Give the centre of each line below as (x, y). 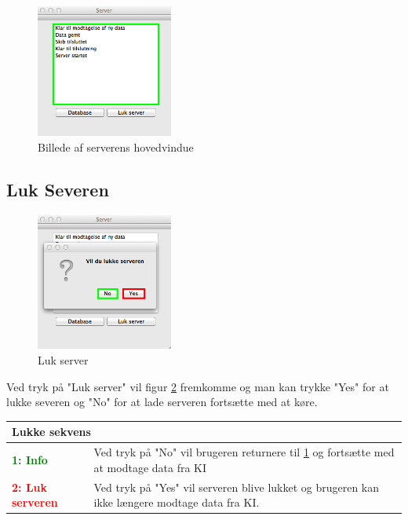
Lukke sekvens (51, 432)
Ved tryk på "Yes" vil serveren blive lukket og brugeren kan (237, 487)
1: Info (30, 459)
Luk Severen (58, 190)
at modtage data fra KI (150, 467)
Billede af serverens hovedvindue (116, 147)
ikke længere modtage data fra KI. (177, 502)
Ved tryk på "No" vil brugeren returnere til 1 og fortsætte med (244, 452)
